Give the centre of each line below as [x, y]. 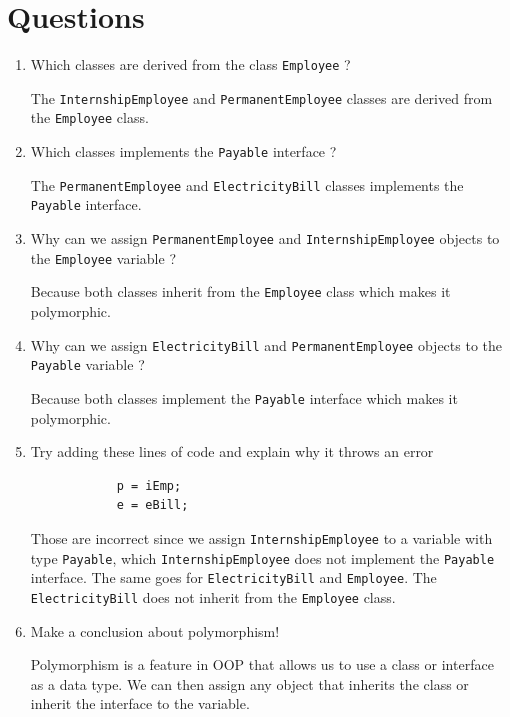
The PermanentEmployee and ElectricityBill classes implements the [247, 184]
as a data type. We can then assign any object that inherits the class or [249, 683]
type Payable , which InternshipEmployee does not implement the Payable [262, 557]
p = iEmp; [149, 485]
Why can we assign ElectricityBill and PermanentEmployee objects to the [266, 344]
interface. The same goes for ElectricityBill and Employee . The [233, 577]
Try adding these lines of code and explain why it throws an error [232, 451]
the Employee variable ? [103, 257]
